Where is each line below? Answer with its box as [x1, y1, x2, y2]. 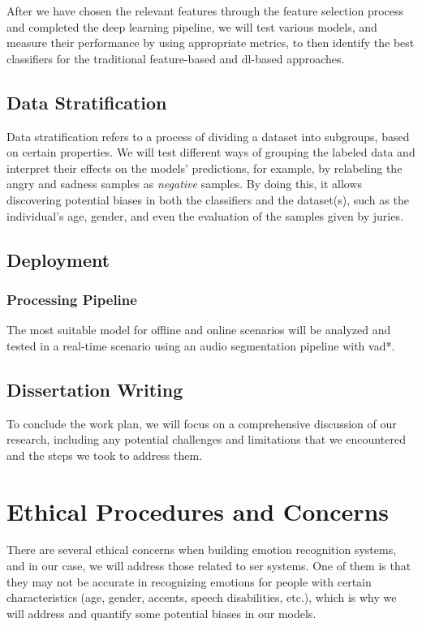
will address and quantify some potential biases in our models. [6, 604, 316, 621]
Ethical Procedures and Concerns [6, 494, 390, 527]
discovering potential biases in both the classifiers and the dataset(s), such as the [6, 191, 409, 208]
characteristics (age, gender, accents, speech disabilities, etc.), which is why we [6, 589, 397, 606]
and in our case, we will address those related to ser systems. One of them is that [6, 557, 411, 574]
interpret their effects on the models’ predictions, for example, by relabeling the [6, 159, 403, 176]
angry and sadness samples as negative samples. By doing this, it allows [6, 175, 363, 192]
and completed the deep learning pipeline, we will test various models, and [6, 18, 377, 35]
